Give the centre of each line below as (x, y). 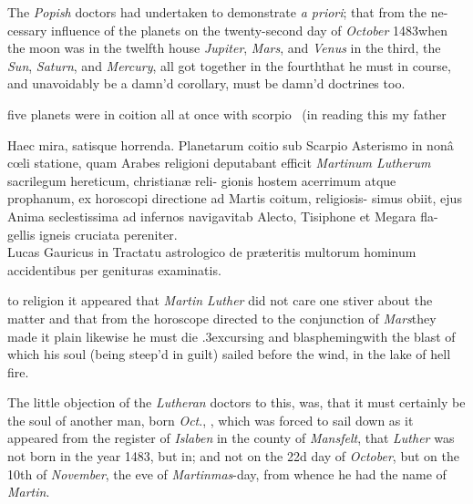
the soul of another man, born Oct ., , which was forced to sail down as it (211, 420)
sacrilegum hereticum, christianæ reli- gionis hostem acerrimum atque (202, 180)
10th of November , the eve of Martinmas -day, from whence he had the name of (227, 473)
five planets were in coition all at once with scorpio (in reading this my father (227, 113)
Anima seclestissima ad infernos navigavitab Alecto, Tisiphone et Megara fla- (223, 216)
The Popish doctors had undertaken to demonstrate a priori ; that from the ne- (228, 12)
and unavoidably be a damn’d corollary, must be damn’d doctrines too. (206, 83)
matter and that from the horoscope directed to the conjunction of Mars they (222, 318)
